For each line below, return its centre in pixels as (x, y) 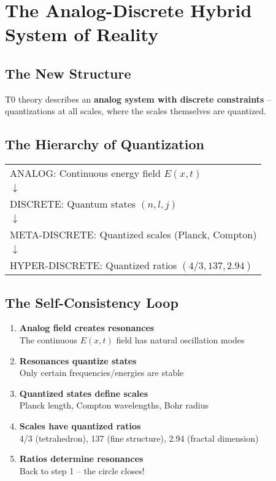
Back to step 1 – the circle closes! (82, 470)
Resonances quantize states (78, 360)
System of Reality (82, 34)
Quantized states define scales (84, 393)
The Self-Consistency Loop (92, 302)
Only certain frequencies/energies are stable (102, 373)
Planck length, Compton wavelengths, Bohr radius (114, 405)
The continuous (48, 339)
